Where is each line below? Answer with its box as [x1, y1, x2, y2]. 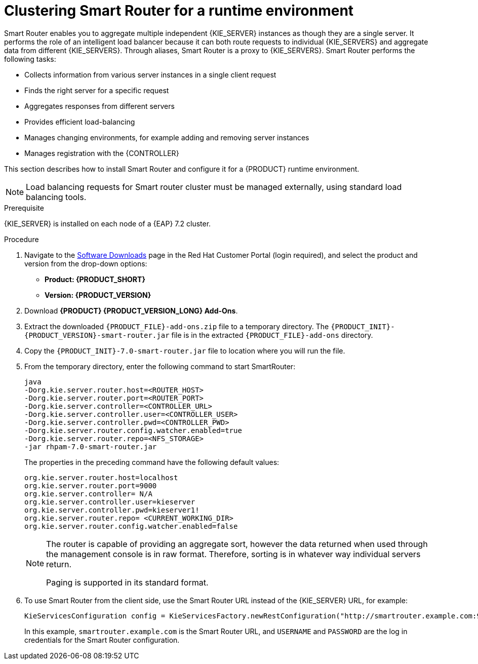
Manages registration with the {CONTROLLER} [24, 148, 179, 158]
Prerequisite [4, 203, 44, 212]
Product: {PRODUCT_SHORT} [45, 275, 145, 284]
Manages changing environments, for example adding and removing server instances [24, 133, 309, 142]
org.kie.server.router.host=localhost [24, 473, 178, 482]
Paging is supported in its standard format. [46, 577, 209, 588]
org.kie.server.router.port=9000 [24, 481, 157, 490]
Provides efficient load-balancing [24, 117, 135, 126]
